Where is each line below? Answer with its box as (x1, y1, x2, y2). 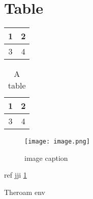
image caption (24, 152, 68, 163)
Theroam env (4, 186, 45, 197)
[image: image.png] (24, 138, 90, 146)
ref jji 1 (4, 169, 27, 180)
